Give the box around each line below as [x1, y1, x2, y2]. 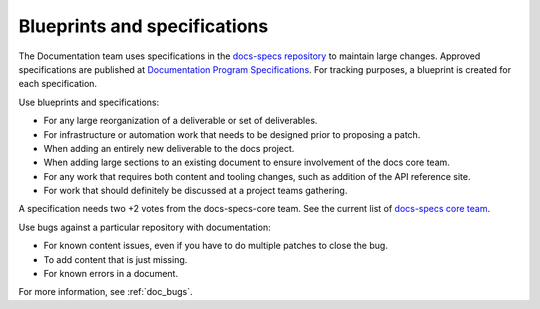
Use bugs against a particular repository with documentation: [18, 221, 271, 233]
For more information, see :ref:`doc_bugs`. [18, 286, 193, 298]
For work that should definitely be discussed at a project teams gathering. [43, 185, 348, 197]
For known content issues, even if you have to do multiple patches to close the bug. [43, 240, 389, 252]
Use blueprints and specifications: [18, 96, 160, 108]
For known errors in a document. [43, 268, 179, 280]
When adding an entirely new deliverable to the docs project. [43, 142, 295, 154]
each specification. [18, 78, 98, 90]
